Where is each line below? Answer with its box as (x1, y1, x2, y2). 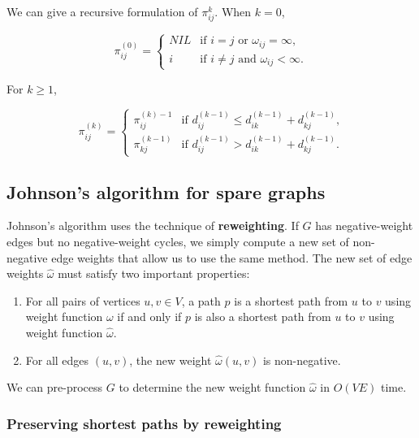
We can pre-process (6, 379, 103, 396)
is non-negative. (262, 351, 341, 368)
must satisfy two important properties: (58, 265, 250, 282)
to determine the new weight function (119, 379, 306, 396)
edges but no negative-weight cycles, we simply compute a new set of (6, 233, 349, 250)
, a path (181, 292, 221, 309)
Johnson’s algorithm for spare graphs (6, 179, 326, 204)
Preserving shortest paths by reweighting (6, 413, 282, 433)
